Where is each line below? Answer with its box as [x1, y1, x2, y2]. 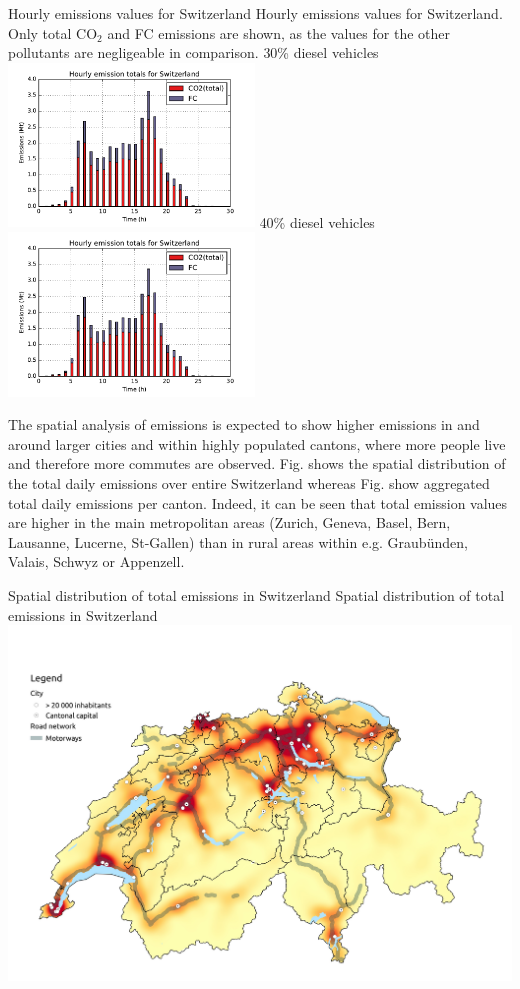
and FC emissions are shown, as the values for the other [107, 22, 450, 43]
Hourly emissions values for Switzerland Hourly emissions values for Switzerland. [8, 3, 503, 23]
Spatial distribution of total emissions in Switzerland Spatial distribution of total [8, 584, 505, 605]
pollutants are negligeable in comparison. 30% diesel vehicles [8, 42, 379, 63]
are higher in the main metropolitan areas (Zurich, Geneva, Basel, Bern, [8, 512, 451, 533]
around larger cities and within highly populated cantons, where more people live [8, 433, 506, 454]
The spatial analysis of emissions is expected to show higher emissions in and [8, 414, 480, 435]
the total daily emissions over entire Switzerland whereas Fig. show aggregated [8, 473, 490, 493]
